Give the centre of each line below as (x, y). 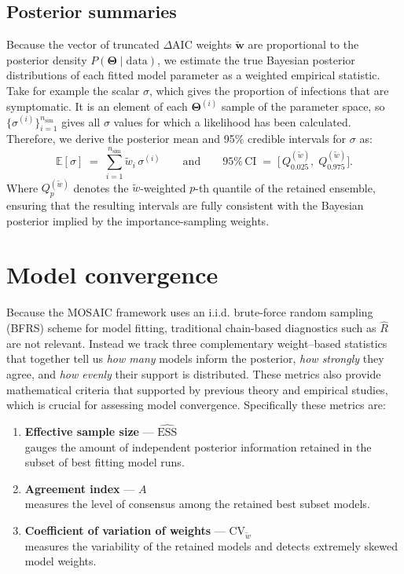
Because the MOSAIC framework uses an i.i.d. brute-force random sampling (190, 312)
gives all (81, 121)
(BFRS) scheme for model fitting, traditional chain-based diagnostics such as (191, 328)
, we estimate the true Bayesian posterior (256, 59)
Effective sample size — (89, 431)
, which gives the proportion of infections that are (269, 90)
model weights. (61, 561)
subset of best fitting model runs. (105, 462)
